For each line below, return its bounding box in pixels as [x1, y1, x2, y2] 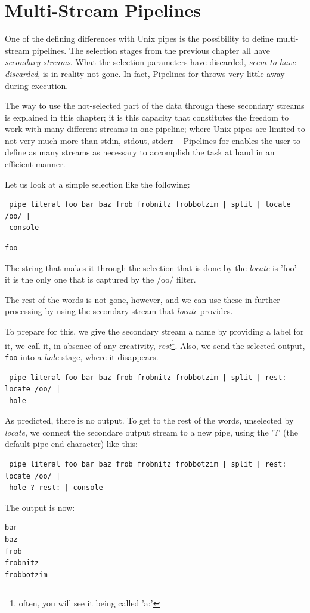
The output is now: [5, 501, 75, 513]
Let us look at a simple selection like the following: [5, 177, 190, 190]
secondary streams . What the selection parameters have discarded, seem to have [5, 56, 296, 68]
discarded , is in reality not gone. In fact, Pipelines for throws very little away [5, 67, 285, 79]
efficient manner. [5, 158, 66, 170]
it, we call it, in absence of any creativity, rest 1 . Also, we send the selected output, [5, 337, 305, 351]
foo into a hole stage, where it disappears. [5, 350, 159, 363]
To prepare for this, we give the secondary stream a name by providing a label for [5, 325, 304, 337]
